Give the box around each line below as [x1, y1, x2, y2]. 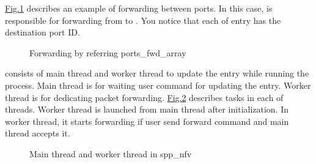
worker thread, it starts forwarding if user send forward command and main [5, 114, 289, 127]
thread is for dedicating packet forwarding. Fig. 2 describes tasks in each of [5, 91, 284, 103]
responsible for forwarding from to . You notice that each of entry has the [5, 13, 281, 26]
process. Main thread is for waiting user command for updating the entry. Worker [5, 78, 311, 91]
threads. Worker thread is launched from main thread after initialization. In [5, 103, 289, 116]
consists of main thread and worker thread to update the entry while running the [5, 67, 309, 80]
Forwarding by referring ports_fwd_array [29, 46, 186, 59]
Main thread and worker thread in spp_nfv [29, 147, 192, 160]
